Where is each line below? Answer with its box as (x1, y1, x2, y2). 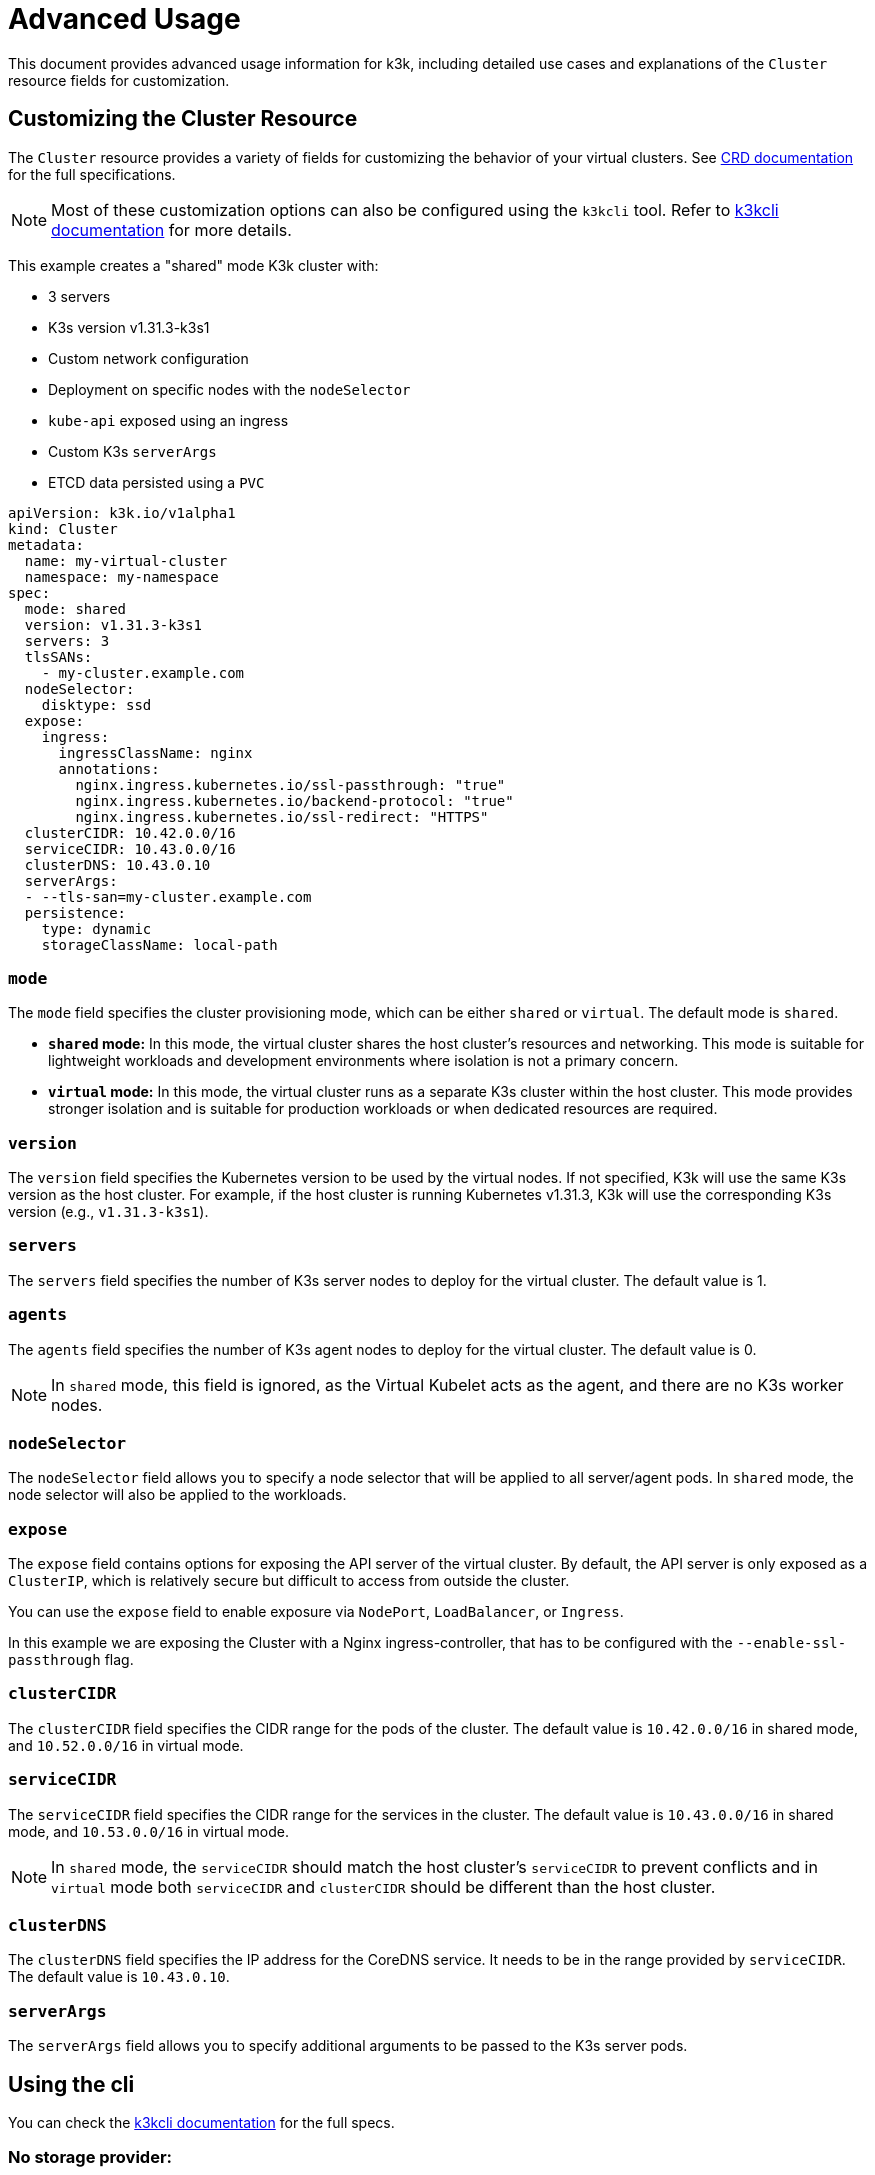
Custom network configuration (48, 349, 249, 367)
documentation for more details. (51, 219, 292, 240)
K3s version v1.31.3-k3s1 (48, 318, 210, 336)
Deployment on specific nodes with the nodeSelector (48, 380, 411, 398)
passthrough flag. (8, 1651, 134, 1669)
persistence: (24, 904, 127, 921)
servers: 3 (24, 632, 110, 649)
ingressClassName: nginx (58, 744, 253, 761)
